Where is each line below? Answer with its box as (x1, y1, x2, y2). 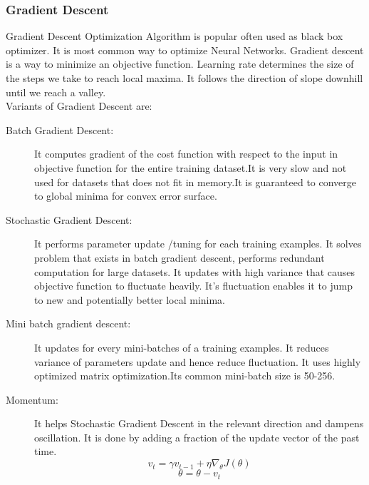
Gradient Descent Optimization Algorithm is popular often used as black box (6, 29, 343, 44)
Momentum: (6, 392, 58, 407)
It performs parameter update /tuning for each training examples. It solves (34, 236, 362, 251)
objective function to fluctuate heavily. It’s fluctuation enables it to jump (34, 278, 353, 293)
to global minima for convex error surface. (34, 188, 217, 203)
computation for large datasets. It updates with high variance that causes (34, 264, 355, 279)
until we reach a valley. (6, 84, 106, 99)
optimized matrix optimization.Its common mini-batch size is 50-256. (34, 368, 336, 383)
